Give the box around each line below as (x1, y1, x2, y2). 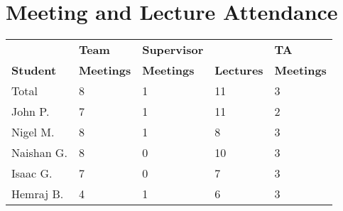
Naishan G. (11, 144, 67, 161)
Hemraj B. (11, 185, 64, 202)
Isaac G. (11, 165, 53, 182)
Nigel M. (11, 124, 55, 141)
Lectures (214, 62, 263, 79)
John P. (11, 103, 50, 120)
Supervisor (142, 41, 204, 58)
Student (11, 62, 57, 79)
